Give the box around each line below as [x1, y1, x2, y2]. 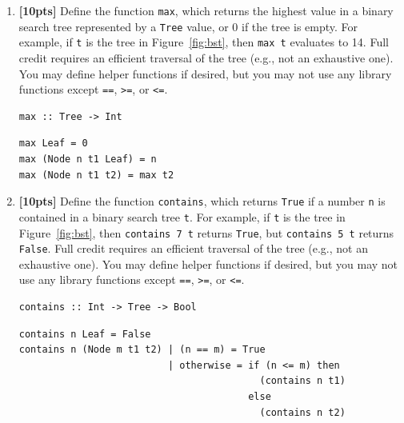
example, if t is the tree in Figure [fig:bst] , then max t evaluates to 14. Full [18, 34, 389, 50]
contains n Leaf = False [18, 328, 151, 340]
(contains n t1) [259, 375, 346, 387]
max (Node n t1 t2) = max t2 [18, 169, 174, 181]
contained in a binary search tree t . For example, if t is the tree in [18, 208, 346, 225]
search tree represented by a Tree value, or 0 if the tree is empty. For [18, 18, 358, 34]
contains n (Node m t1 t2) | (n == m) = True [18, 344, 266, 356]
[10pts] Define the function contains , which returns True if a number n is [18, 193, 386, 210]
